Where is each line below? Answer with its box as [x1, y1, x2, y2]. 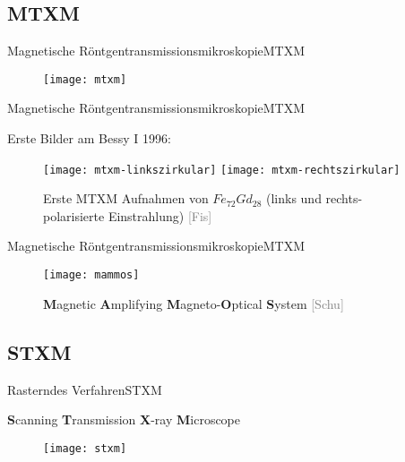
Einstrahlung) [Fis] [108, 206, 212, 225]
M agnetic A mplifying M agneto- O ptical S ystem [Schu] [43, 294, 344, 312]
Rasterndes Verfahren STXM [7, 380, 162, 398]
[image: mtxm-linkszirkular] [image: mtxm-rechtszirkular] [43, 163, 401, 176]
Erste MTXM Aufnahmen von [43, 189, 209, 208]
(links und [265, 189, 322, 208]
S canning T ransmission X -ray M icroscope [7, 410, 241, 429]
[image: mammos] [43, 269, 140, 282]
